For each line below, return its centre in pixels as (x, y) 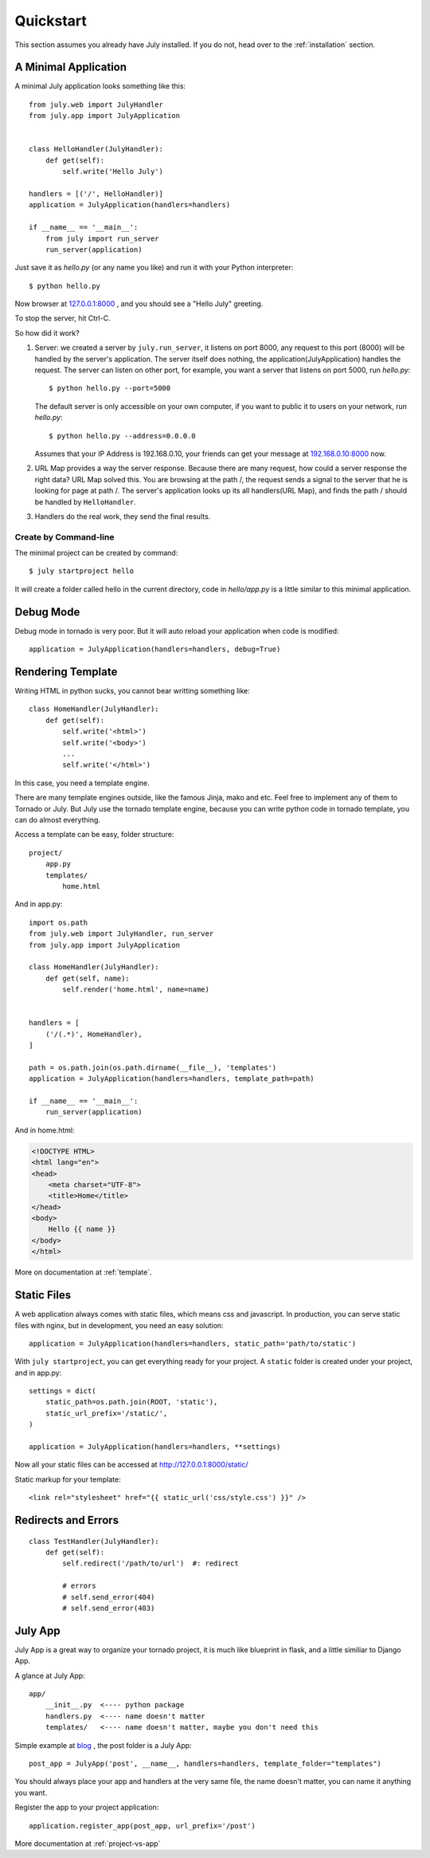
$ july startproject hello (82, 571)
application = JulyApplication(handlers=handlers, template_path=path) (172, 1079)
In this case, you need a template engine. (82, 783)
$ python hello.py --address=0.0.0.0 (123, 436)
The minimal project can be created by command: (96, 553)
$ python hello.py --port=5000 (110, 388)
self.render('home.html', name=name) (136, 990)
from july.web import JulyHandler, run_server (121, 934)
